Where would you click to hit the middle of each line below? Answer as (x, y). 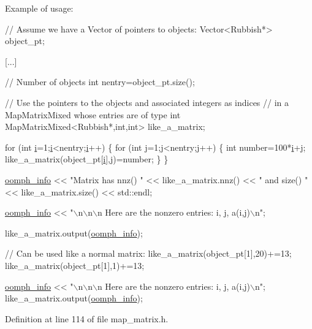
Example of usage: (39, 8)
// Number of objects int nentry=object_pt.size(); (100, 82)
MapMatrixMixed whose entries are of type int (93, 114)
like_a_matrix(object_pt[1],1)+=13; (75, 265)
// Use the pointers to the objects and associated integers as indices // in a (147, 102)
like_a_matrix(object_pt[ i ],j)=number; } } (87, 159)
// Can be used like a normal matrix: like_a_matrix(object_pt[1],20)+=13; (148, 253)
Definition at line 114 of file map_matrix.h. (87, 318)
